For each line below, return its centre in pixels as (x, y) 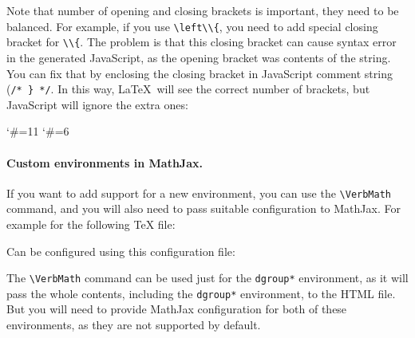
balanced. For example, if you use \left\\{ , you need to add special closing (192, 26)
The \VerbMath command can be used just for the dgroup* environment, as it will (207, 278)
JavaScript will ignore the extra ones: (97, 104)
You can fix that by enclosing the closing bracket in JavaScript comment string (200, 73)
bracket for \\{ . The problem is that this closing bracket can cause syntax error (202, 42)
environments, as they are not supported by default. (134, 325)
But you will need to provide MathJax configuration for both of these (177, 309)
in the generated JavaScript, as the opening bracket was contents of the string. (199, 57)
